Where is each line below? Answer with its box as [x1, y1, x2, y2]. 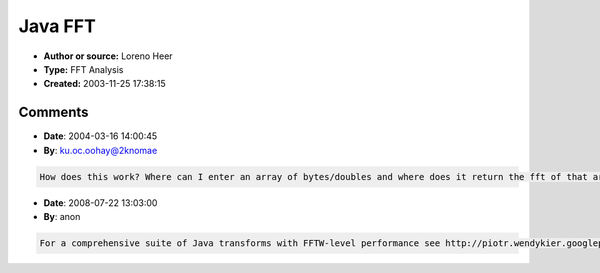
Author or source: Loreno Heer [43, 50, 174, 62]
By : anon [43, 210, 81, 222]
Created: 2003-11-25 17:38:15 [43, 78, 167, 90]
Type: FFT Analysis [43, 63, 124, 75]
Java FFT [18, 15, 97, 37]
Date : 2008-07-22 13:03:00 [43, 196, 158, 209]
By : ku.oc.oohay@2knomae [43, 144, 158, 156]
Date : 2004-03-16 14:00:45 [43, 130, 158, 142]
